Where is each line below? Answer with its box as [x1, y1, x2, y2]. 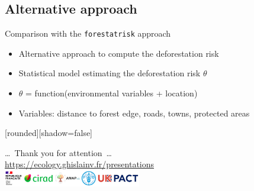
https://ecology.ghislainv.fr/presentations [5, 158, 155, 170]
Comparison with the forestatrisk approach [5, 27, 171, 40]
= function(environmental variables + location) [25, 87, 198, 99]
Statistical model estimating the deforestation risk [18, 67, 201, 79]
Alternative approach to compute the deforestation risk [18, 47, 219, 59]
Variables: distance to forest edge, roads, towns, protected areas [18, 106, 250, 119]
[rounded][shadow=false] [5, 127, 93, 139]
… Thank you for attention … [5, 146, 112, 158]
